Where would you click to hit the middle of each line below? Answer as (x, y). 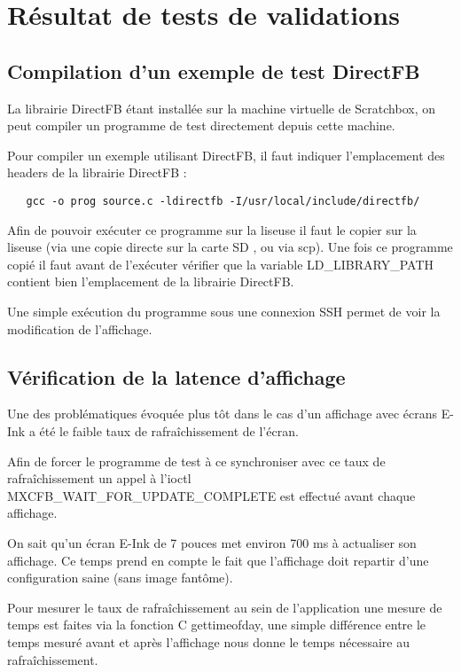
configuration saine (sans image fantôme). (120, 578)
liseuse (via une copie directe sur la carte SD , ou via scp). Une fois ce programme (230, 247)
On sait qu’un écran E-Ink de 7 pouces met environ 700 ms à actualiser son (212, 542)
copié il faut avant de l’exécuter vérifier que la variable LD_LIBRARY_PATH (221, 264)
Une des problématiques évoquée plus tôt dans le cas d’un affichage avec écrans (223, 414)
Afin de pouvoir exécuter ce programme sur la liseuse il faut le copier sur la (212, 229)
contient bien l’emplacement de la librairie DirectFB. (151, 281)
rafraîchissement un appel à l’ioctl (99, 478)
